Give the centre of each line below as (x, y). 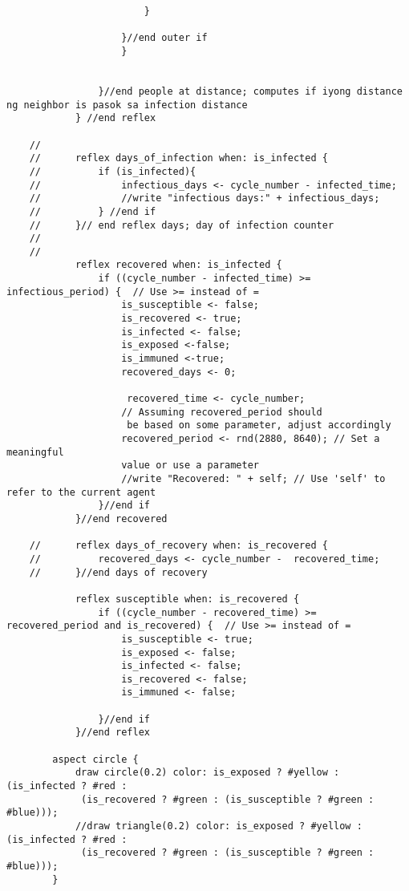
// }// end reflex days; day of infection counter (182, 225)
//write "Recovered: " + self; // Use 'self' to (253, 478)
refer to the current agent (81, 492)
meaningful (35, 452)
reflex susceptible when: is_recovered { (187, 599)
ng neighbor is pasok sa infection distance (127, 105)
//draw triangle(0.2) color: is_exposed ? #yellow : (219, 826)
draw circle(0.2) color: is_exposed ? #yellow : (207, 773)
